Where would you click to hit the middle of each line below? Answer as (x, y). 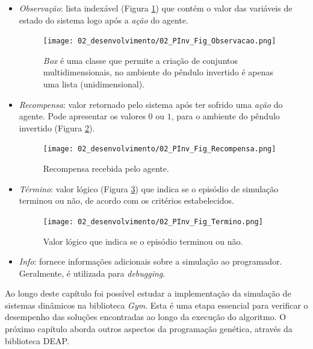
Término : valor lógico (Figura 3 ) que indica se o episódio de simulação (149, 188)
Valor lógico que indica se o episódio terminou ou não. (143, 241)
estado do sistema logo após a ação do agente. (104, 20)
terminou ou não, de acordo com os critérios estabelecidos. (126, 200)
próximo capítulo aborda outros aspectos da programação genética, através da (149, 329)
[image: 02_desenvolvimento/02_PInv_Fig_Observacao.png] (160, 41)
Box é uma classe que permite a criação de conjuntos (141, 60)
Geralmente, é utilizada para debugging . (92, 273)
